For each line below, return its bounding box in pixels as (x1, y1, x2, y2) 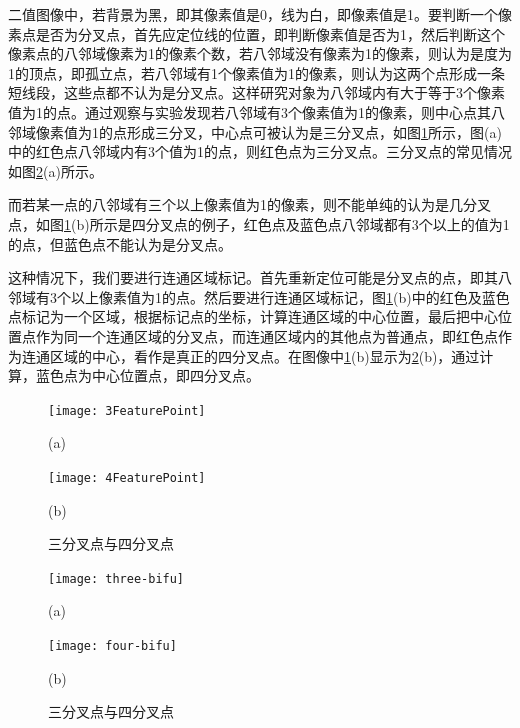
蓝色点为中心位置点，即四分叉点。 (35, 365, 260, 386)
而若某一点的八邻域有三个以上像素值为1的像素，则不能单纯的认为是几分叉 (8, 194, 491, 215)
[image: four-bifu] (48, 639, 177, 654)
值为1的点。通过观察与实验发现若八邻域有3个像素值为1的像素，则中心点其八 (8, 101, 505, 122)
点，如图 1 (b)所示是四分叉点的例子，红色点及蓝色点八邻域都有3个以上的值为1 (8, 213, 510, 234)
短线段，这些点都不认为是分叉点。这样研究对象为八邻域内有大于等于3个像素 (8, 82, 505, 103)
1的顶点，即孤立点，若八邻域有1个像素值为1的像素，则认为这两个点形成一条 (8, 62, 505, 83)
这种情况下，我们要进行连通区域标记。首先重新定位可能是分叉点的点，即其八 (8, 267, 512, 288)
